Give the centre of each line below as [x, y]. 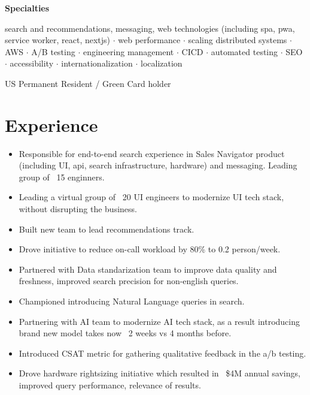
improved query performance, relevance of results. [110, 385]
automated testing [244, 51]
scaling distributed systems [238, 40]
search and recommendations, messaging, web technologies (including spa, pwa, [150, 28]
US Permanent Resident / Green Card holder [88, 83]
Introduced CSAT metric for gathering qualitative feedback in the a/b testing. [162, 353]
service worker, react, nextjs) [58, 40]
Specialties [27, 8]
